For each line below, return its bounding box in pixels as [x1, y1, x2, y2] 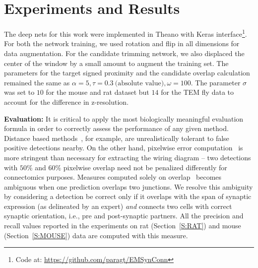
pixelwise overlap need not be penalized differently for [63, 162, 227, 172]
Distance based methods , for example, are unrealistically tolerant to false [4, 133, 229, 143]
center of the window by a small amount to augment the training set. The [4, 58, 229, 68]
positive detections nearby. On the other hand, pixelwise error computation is [4, 142, 243, 153]
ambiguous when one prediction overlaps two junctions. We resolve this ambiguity [4, 181, 253, 192]
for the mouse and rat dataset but [46, 87, 149, 97]
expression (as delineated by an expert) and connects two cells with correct [4, 201, 232, 211]
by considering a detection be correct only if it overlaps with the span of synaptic [4, 191, 252, 201]
